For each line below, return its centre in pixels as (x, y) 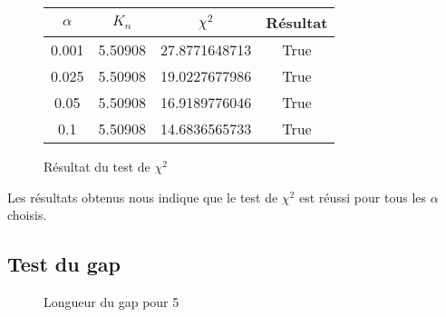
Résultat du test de (97, 166)
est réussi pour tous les (363, 197)
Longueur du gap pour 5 (111, 301)
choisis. (27, 215)
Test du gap (64, 264)
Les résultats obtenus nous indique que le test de (143, 197)
